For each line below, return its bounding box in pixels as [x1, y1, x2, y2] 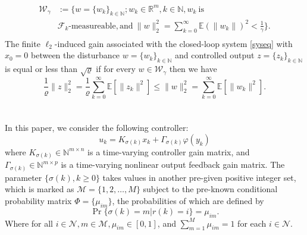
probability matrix [5, 195, 72, 206]
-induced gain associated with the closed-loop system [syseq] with [54, 37, 293, 49]
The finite [5, 37, 40, 49]
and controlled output [175, 49, 255, 61]
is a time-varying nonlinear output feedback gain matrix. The [61, 158, 285, 171]
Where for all [5, 217, 53, 229]
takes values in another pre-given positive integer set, [102, 171, 296, 183]
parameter [5, 171, 42, 183]
